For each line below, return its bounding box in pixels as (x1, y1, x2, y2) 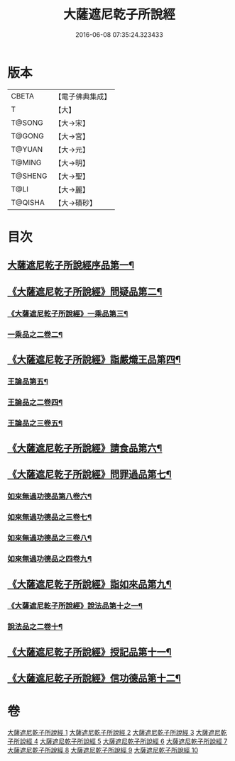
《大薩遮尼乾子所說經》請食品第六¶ (7, 443, 163, 455)
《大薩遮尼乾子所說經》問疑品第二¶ (7, 285, 163, 298)
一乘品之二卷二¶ (7, 329, 63, 339)
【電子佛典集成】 (54, 91, 111, 101)
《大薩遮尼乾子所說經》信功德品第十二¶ (7, 672, 181, 684)
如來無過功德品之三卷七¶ (7, 512, 92, 522)
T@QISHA (11, 197, 45, 207)
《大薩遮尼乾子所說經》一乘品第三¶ (7, 309, 129, 318)
